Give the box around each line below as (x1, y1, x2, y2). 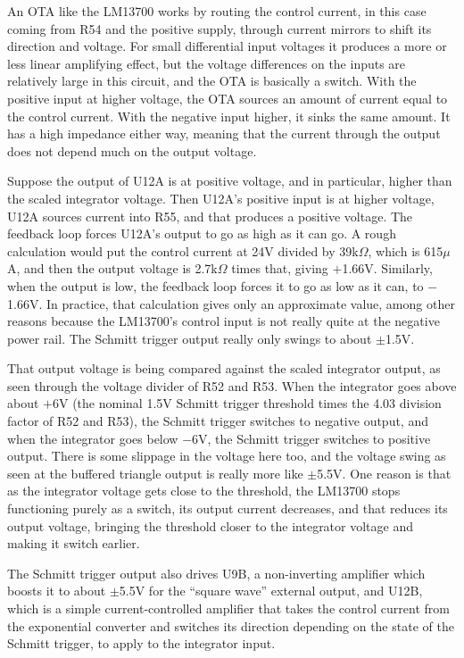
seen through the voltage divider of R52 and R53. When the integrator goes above (7, 376, 457, 395)
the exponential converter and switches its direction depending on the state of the (7, 616, 454, 635)
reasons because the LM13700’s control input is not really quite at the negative (7, 312, 440, 330)
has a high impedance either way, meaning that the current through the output (7, 124, 441, 143)
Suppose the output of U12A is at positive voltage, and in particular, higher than (7, 171, 452, 190)
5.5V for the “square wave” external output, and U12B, (119, 581, 423, 600)
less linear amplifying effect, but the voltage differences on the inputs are (7, 54, 406, 72)
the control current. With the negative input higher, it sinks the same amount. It (7, 106, 451, 125)
